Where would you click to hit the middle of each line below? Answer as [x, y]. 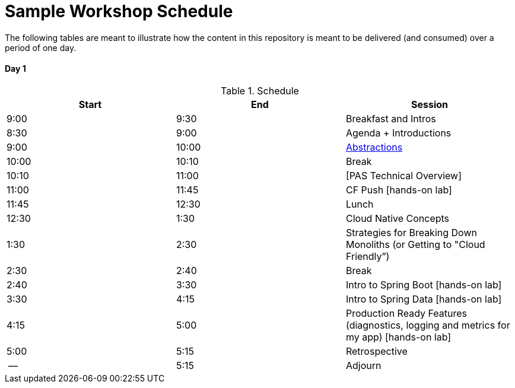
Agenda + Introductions [398, 133]
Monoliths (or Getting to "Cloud [415, 244]
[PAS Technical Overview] [403, 175]
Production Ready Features [406, 313]
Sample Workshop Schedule [119, 11]
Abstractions [374, 147]
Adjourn [363, 365]
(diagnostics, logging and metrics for [428, 325]
